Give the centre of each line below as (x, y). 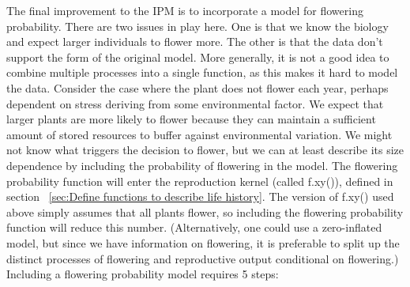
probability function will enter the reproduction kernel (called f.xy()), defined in (200, 181)
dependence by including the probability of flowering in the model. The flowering (202, 165)
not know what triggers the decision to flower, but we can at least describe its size (205, 150)
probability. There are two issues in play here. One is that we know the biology (197, 26)
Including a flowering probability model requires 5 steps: (143, 274)
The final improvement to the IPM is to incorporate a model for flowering (185, 10)
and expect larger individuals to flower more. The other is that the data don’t (195, 42)
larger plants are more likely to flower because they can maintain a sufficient (191, 119)
